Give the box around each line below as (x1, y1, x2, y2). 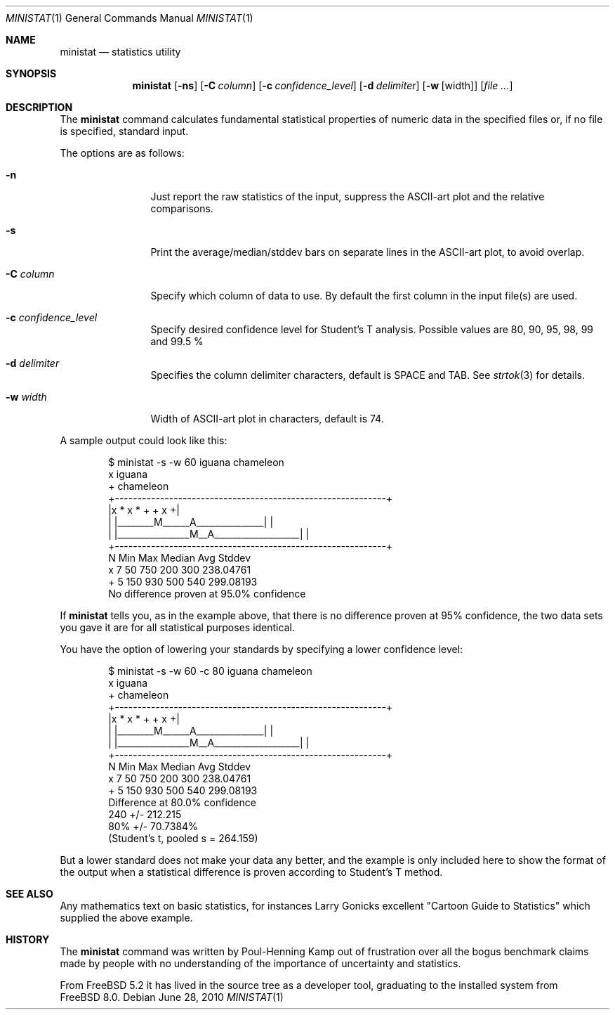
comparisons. (150, 202, 213, 214)
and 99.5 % (150, 335, 204, 347)
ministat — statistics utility (60, 46, 181, 58)
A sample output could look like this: (60, 434, 227, 446)
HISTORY (6, 933, 50, 945)
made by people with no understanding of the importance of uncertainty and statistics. (60, 957, 461, 969)
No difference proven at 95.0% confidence (108, 588, 306, 600)
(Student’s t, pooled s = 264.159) (108, 832, 258, 844)
